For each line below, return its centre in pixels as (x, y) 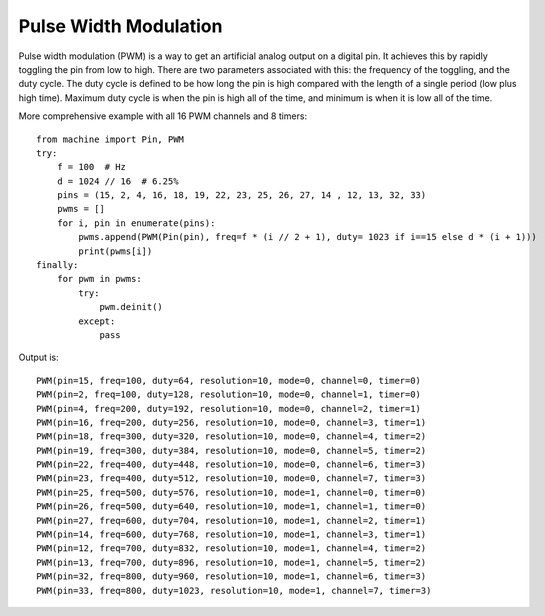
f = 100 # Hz (91, 167)
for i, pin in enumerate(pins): (136, 223)
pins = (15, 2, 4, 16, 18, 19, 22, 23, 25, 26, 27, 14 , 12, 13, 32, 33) (241, 195)
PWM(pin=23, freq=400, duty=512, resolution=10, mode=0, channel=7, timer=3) (231, 478)
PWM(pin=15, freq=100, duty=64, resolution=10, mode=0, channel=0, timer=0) (229, 380)
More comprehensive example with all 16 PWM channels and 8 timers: (163, 116)
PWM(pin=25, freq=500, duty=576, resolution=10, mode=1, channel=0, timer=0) (231, 492)
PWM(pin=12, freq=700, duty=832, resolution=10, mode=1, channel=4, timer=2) (231, 548)
